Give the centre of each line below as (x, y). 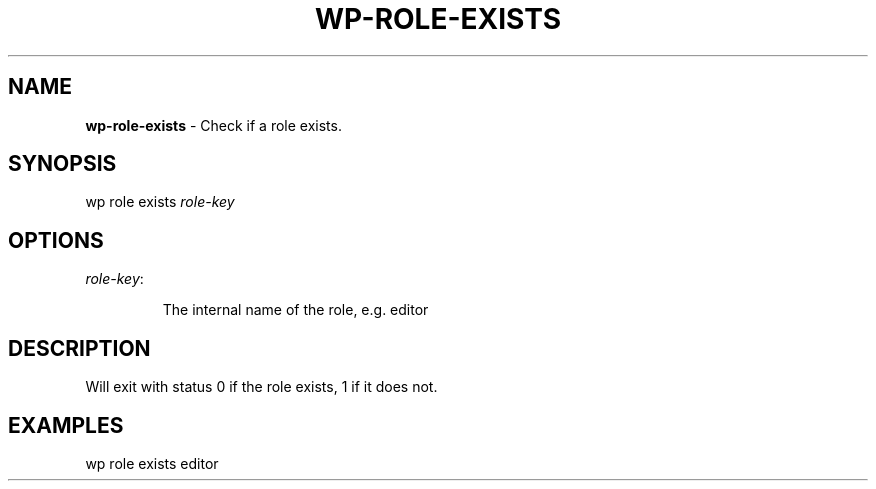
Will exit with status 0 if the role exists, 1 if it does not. (261, 387)
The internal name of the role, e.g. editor (295, 310)
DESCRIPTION (79, 348)
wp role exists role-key (160, 202)
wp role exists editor (152, 463)
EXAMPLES (66, 425)
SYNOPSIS (62, 164)
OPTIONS (56, 240)
